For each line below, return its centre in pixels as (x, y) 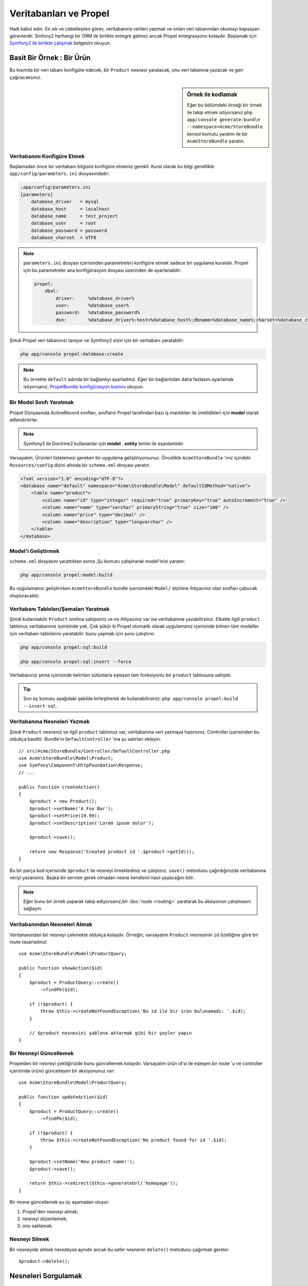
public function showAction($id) (61, 968)
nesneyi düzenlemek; (45, 1219)
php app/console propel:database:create (72, 354)
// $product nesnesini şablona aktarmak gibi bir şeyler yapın (110, 1033)
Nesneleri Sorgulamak (46, 1276)
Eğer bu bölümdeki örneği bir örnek (225, 105)
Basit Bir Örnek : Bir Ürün (50, 58)
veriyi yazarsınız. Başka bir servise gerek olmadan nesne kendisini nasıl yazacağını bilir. (102, 878)
